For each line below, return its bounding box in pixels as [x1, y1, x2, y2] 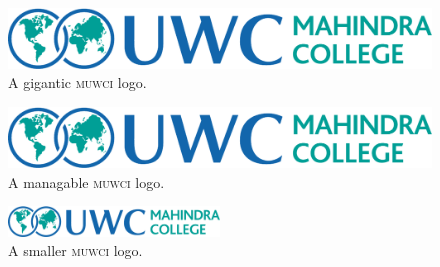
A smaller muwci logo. [8, 240, 143, 261]
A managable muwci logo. [8, 171, 165, 192]
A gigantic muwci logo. [8, 72, 147, 93]
